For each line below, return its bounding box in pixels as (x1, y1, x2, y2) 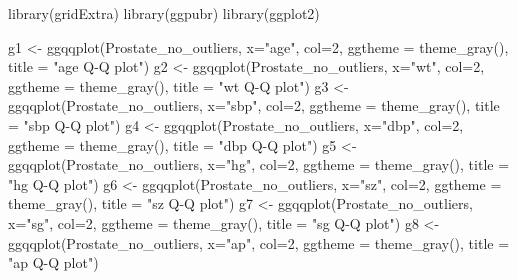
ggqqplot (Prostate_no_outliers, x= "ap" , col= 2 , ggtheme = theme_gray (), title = (8, 232, 510, 253)
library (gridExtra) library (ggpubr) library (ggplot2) (8, 3, 320, 23)
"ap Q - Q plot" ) (8, 252, 99, 273)
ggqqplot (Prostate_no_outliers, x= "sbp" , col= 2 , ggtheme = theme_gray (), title (8, 95, 500, 116)
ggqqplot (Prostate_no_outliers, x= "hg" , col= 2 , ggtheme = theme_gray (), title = (8, 154, 510, 175)
